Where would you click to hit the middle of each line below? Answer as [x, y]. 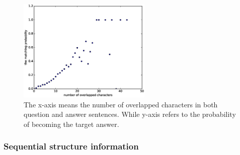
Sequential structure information [71, 146]
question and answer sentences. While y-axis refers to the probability [130, 114]
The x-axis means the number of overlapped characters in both [121, 104]
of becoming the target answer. [71, 124]
